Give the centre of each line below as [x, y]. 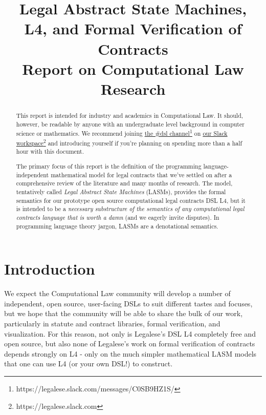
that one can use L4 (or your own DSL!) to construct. [88, 364]
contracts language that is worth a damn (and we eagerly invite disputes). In [118, 217]
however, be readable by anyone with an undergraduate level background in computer [130, 124]
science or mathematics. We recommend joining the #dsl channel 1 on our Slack [122, 133]
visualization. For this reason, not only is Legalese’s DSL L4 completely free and [130, 333]
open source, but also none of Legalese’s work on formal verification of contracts [130, 344]
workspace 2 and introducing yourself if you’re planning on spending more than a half [129, 142]
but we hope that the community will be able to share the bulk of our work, [124, 313]
